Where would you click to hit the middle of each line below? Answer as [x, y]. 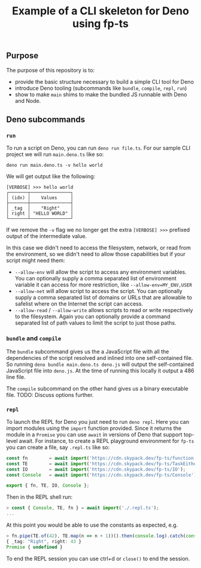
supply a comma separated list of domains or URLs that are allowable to [103, 298]
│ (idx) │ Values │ [40, 198]
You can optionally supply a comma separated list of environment [95, 279]
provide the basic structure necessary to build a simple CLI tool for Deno [104, 81]
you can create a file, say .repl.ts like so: [58, 447]
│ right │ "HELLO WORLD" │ [40, 213]
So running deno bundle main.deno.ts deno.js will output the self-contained [100, 364]
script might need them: [36, 261]
